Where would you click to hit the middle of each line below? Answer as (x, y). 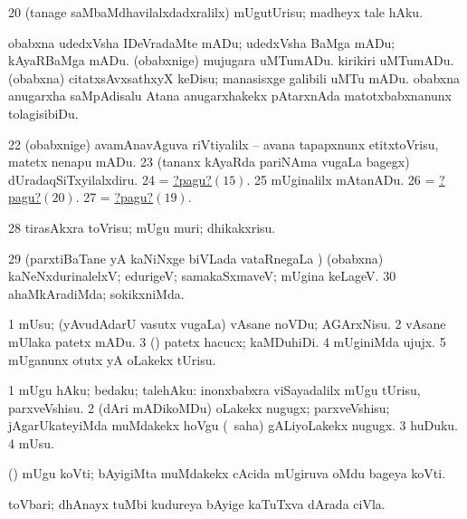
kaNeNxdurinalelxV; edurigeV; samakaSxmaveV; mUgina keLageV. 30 (202, 276)
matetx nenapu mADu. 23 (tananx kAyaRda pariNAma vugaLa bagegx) (209, 162)
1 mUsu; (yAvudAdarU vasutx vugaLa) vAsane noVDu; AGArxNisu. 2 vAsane (227, 324)
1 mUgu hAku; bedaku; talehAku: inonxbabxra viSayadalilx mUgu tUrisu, (214, 390)
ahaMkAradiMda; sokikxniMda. (96, 293)
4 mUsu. (32, 442)
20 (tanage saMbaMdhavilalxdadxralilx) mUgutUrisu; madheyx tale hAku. (216, 12)
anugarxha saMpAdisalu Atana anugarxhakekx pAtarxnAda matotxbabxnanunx (230, 96)
